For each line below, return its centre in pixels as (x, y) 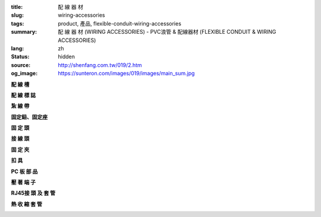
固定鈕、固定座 (29, 117)
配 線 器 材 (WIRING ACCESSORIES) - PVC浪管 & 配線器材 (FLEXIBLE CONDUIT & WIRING (167, 32)
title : (17, 7)
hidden (67, 57)
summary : (24, 32)
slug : (17, 15)
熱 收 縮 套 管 (27, 204)
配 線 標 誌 (23, 95)
